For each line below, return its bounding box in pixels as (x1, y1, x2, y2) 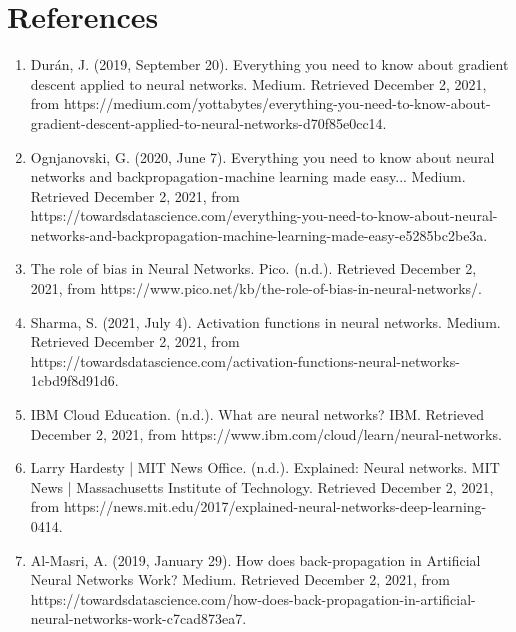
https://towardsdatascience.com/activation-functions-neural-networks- (30, 350, 460, 371)
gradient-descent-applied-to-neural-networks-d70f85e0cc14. (30, 112, 387, 133)
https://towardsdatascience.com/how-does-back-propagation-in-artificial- (30, 588, 476, 609)
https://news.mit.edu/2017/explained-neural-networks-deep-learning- (63, 496, 487, 517)
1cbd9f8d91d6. (30, 370, 119, 391)
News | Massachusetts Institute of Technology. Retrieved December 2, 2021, (30, 476, 494, 497)
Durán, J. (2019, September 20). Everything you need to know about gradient (30, 54, 509, 75)
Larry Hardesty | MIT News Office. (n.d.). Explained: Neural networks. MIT (30, 457, 500, 478)
